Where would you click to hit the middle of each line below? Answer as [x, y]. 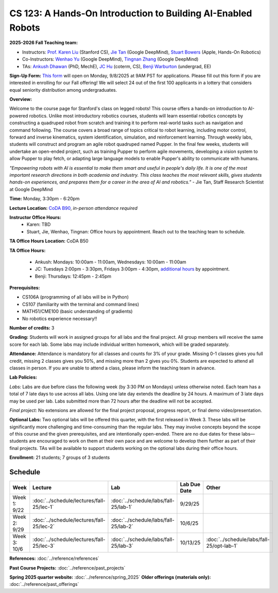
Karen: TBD [39, 225]
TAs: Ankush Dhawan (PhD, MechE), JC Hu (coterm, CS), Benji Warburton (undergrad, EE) [117, 66]
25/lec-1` [43, 507]
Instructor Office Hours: [35, 217]
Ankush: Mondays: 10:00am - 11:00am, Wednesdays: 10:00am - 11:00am [111, 262]
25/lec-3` [44, 546]
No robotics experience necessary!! [60, 318]
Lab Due [190, 484]
